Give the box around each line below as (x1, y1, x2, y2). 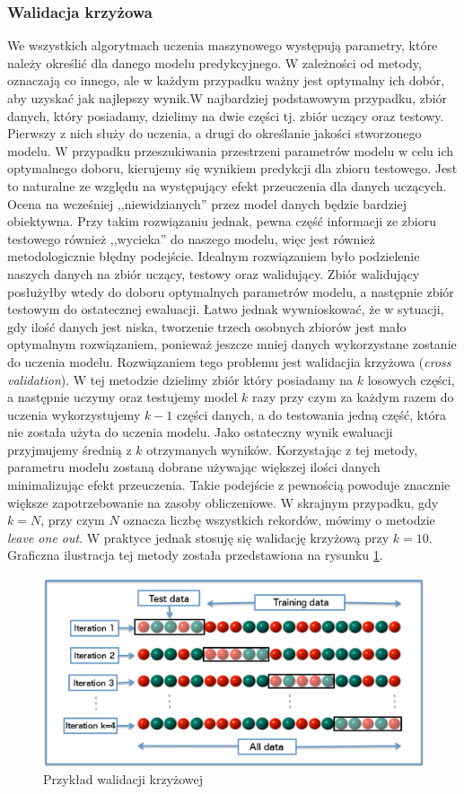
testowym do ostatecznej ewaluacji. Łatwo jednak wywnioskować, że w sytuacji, (7, 300, 444, 318)
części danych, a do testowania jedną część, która (177, 405, 447, 423)
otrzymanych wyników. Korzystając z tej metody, (146, 440, 418, 458)
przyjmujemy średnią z (7, 440, 132, 458)
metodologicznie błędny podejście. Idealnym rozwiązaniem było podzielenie (7, 247, 420, 266)
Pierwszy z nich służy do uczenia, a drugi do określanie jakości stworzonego (7, 124, 422, 143)
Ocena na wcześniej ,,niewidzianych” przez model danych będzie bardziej (7, 194, 407, 213)
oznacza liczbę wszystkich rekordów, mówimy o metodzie (123, 510, 435, 529)
